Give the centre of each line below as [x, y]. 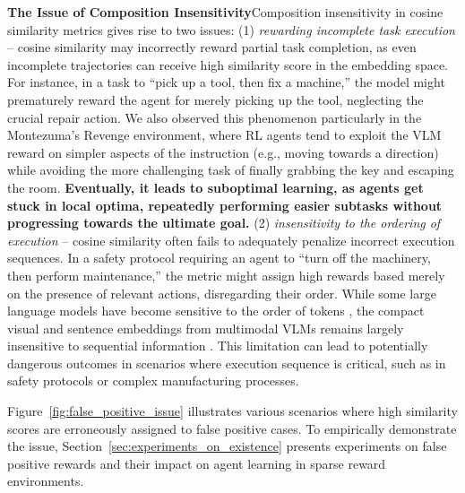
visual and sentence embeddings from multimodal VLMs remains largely [206, 328]
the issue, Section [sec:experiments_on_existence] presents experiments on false [227, 446]
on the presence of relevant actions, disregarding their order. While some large [222, 293]
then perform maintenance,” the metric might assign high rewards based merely [226, 275]
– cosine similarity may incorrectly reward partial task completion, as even [212, 47]
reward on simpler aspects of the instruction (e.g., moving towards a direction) [223, 152]
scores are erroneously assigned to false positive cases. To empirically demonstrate [232, 428]
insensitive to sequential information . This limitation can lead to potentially [218, 346]
